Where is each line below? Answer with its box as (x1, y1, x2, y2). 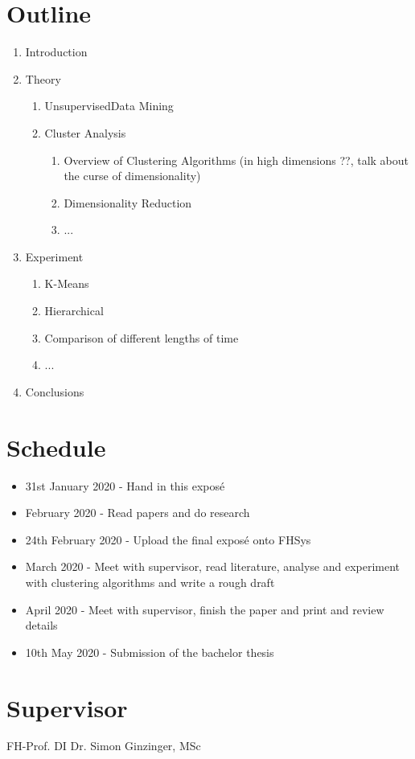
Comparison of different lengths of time (44, 329, 239, 346)
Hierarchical (44, 302, 104, 319)
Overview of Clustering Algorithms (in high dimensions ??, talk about (64, 151, 409, 168)
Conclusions (25, 383, 84, 400)
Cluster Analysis (44, 124, 126, 141)
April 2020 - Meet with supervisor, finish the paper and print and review (25, 601, 384, 617)
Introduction (25, 43, 88, 60)
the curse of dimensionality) (64, 167, 201, 184)
